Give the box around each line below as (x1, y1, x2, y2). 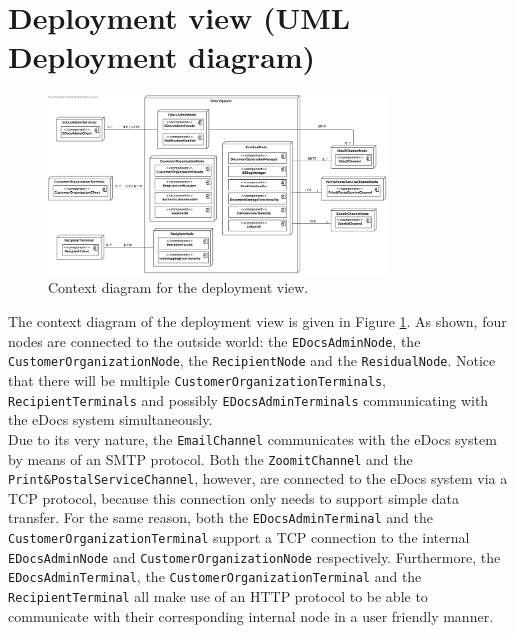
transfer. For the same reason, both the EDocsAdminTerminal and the (8, 507, 434, 528)
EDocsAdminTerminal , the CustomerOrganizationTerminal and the (8, 566, 422, 587)
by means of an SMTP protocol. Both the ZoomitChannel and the (8, 448, 413, 469)
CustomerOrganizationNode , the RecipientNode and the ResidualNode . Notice (8, 350, 496, 371)
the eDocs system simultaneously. (8, 409, 213, 430)
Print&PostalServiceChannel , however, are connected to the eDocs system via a (8, 468, 508, 489)
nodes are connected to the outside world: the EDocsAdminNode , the (8, 330, 421, 351)
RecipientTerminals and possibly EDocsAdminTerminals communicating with (8, 389, 489, 410)
